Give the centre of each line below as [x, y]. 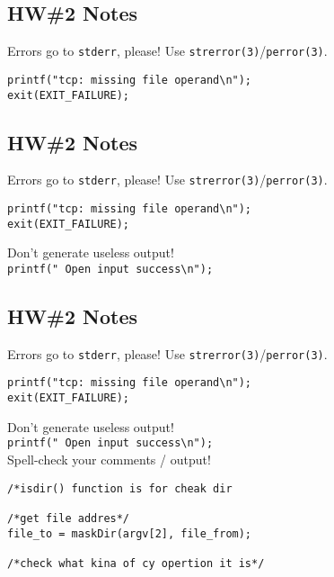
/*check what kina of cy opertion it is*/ [136, 563]
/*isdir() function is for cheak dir [120, 488]
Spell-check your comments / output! [109, 460]
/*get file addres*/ [69, 518]
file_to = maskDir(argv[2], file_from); [130, 533]
